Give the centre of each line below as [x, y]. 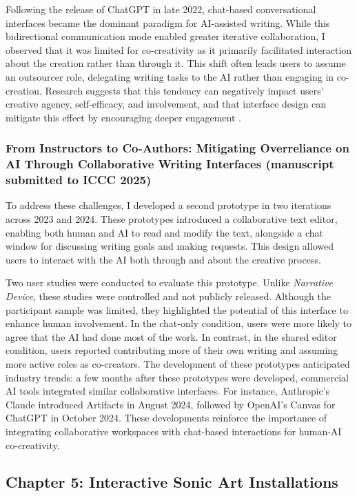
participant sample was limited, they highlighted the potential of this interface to [177, 309]
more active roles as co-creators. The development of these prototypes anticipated [178, 363]
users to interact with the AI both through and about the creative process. [163, 259]
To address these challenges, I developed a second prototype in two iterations [169, 205]
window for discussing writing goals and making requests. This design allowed [170, 246]
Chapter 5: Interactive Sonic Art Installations [172, 482]
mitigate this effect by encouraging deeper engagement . [123, 117]
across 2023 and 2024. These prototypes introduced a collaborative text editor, [172, 219]
